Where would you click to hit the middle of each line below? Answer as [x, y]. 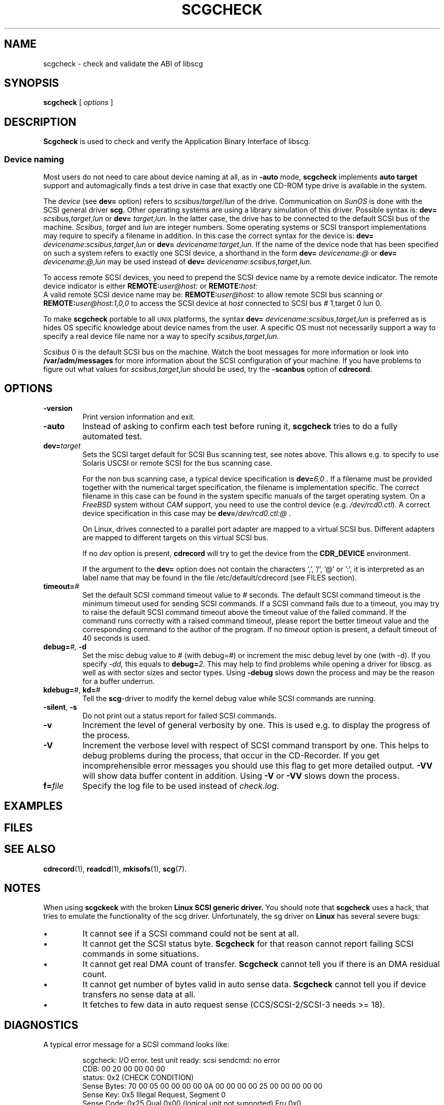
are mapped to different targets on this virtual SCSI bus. [175, 537]
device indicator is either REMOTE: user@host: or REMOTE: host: [151, 286]
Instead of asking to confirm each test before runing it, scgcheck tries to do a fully [240, 426]
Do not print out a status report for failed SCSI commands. [179, 715]
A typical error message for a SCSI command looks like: [136, 1045]
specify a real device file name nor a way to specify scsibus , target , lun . [161, 336]
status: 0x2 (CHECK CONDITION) [138, 1078]
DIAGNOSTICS [41, 1025]
